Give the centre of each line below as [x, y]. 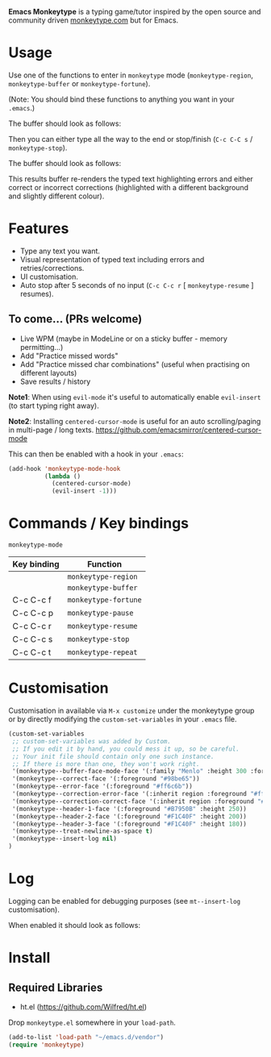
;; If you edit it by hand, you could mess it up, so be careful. [126, 749]
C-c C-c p [33, 614]
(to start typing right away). [54, 406]
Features [39, 229]
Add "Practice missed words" [69, 356]
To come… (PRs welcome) [75, 319]
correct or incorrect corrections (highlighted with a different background [128, 187]
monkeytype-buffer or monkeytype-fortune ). [79, 83]
